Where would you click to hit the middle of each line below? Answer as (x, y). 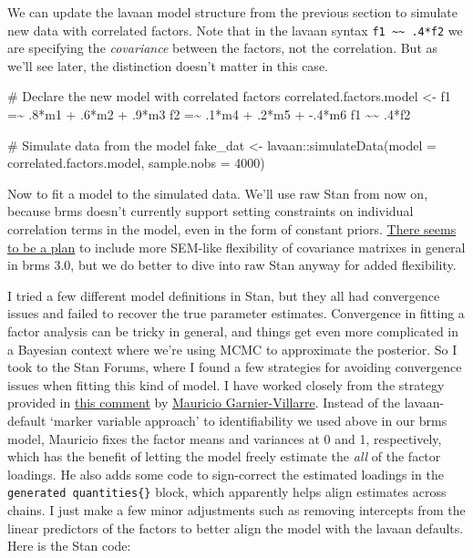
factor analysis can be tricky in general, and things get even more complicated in (233, 331)
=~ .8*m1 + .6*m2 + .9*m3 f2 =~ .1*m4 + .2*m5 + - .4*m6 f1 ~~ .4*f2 (209, 114)
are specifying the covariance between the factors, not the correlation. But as (222, 48)
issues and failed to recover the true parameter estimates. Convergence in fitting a (236, 313)
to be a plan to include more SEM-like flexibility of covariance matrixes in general (236, 247)
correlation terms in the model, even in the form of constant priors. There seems (232, 229)
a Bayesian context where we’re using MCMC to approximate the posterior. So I (232, 349)
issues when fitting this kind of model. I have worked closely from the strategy (226, 384)
